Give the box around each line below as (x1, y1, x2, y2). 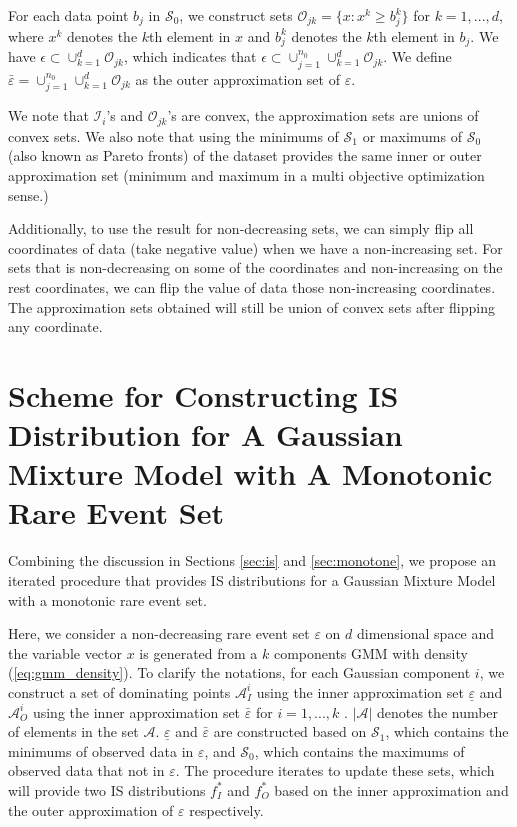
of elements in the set (8, 721, 139, 742)
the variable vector (8, 642, 123, 663)
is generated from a (139, 642, 258, 663)
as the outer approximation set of (135, 68, 340, 89)
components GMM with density (273, 642, 468, 663)
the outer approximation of (8, 799, 174, 820)
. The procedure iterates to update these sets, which (175, 760, 495, 781)
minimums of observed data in (8, 740, 194, 761)
